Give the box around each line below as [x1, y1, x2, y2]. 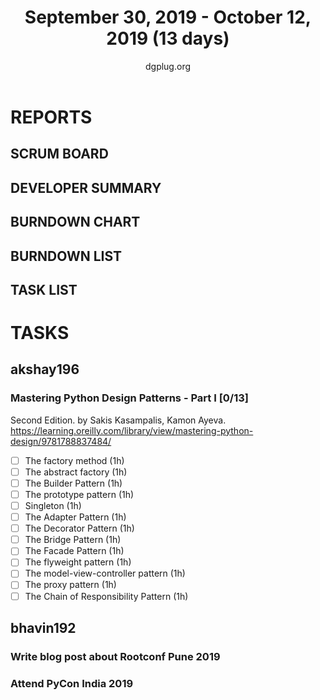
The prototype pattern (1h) [24, 488, 135, 500]
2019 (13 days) [106, 27, 230, 50]
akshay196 [10, 361, 80, 378]
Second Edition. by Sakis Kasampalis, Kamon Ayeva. [10, 414, 227, 426]
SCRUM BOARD [10, 146, 109, 163]
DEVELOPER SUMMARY [10, 179, 162, 196]
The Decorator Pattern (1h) [24, 522, 135, 535]
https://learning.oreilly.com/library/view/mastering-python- [10, 424, 254, 436]
